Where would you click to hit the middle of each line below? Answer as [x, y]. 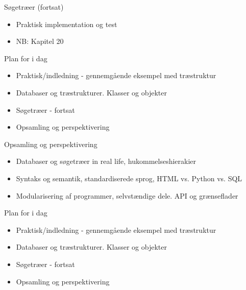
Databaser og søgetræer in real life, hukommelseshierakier [106, 161]
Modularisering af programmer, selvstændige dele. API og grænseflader [127, 195]
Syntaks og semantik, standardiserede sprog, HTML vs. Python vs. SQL [129, 178]
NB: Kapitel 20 [40, 41]
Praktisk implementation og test [67, 24]
